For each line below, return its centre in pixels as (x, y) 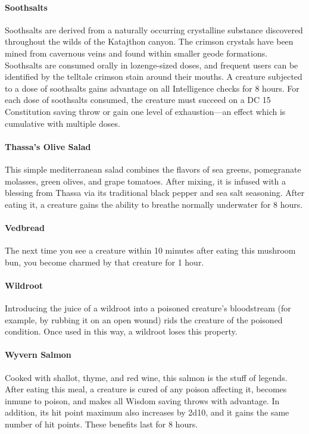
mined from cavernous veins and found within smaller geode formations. (136, 53)
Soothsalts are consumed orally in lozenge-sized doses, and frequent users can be (152, 65)
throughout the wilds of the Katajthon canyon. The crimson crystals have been (149, 41)
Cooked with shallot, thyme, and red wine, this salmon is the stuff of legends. (146, 377)
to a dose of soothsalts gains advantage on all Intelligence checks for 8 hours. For (152, 88)
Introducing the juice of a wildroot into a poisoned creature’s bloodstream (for (148, 308)
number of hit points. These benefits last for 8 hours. (102, 424)
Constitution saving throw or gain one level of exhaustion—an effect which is (145, 111)
